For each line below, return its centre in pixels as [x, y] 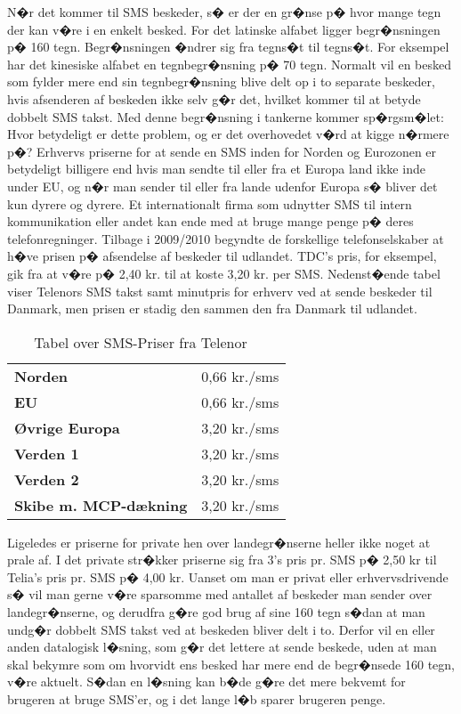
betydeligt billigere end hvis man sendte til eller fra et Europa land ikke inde [216, 169]
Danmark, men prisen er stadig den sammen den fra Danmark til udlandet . [212, 308]
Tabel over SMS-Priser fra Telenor [141, 342]
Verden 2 [47, 479]
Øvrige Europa [67, 427]
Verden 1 [47, 453]
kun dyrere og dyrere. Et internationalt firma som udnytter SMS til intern [210, 203]
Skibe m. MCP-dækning [101, 505]
